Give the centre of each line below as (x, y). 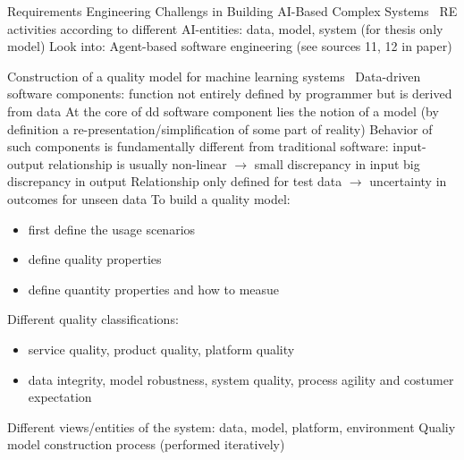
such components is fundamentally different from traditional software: (198, 146)
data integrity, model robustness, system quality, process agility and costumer (241, 379)
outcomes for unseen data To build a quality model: (149, 198)
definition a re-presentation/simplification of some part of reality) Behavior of (220, 128)
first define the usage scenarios (112, 229)
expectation (60, 397)
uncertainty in (408, 181)
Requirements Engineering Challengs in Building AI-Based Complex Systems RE (232, 11)
